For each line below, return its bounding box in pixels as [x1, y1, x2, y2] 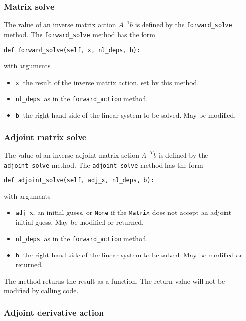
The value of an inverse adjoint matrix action [4, 150, 140, 160]
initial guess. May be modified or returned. [15, 217, 143, 227]
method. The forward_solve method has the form [4, 29, 155, 39]
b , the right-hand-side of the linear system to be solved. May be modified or [15, 250, 243, 260]
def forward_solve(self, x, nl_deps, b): [4, 46, 141, 54]
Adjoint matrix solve [4, 130, 87, 143]
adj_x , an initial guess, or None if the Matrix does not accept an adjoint [15, 207, 231, 217]
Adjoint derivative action [4, 306, 104, 318]
